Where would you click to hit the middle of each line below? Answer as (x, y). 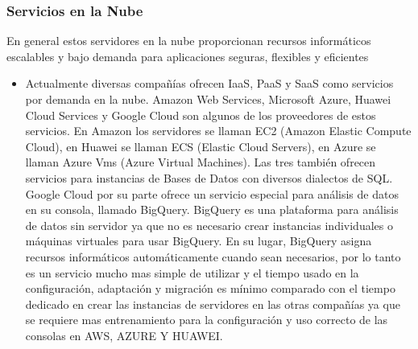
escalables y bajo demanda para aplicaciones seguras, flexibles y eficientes (188, 56)
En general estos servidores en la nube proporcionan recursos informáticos (189, 41)
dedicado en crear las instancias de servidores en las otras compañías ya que (213, 304)
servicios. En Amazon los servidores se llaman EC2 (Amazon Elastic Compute (218, 131)
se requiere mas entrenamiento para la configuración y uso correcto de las (207, 320)
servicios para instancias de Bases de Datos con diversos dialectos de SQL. (209, 177)
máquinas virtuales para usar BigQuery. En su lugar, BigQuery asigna (199, 241)
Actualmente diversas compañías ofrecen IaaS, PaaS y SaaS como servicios (209, 83)
